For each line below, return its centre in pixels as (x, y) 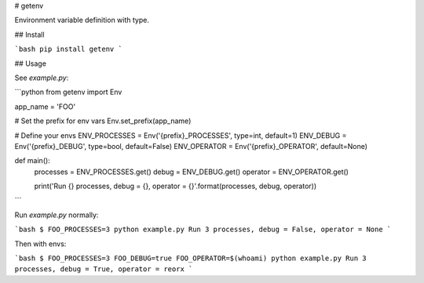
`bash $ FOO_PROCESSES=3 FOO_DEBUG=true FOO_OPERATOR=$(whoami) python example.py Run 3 (190, 258)
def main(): (32, 161)
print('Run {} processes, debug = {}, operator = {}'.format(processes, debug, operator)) (175, 186)
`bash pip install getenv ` (69, 49)
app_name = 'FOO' (45, 107)
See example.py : (42, 78)
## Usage (31, 63)
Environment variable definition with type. (82, 20)
